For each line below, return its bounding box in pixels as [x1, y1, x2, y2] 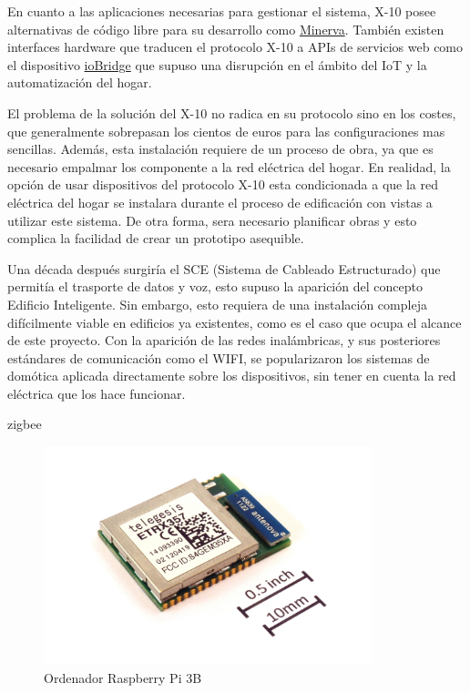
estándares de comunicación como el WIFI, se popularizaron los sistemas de [7, 348, 430, 367]
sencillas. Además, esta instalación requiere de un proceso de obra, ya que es [7, 139, 434, 158]
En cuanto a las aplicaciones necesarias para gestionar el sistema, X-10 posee [7, 2, 436, 20]
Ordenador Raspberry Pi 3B [44, 668, 202, 687]
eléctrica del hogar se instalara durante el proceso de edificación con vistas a [7, 192, 433, 211]
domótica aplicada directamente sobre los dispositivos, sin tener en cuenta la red [7, 366, 456, 385]
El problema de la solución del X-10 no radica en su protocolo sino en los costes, [7, 103, 456, 122]
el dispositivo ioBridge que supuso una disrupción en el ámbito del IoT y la [7, 55, 427, 74]
